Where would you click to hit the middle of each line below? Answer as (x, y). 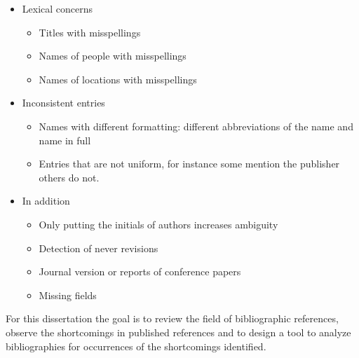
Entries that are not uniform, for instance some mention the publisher (189, 164)
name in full (65, 140)
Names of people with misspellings (113, 56)
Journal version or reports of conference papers (140, 271)
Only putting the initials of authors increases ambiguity (158, 224)
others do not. (69, 177)
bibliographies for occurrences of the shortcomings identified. (136, 346)
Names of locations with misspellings (118, 79)
